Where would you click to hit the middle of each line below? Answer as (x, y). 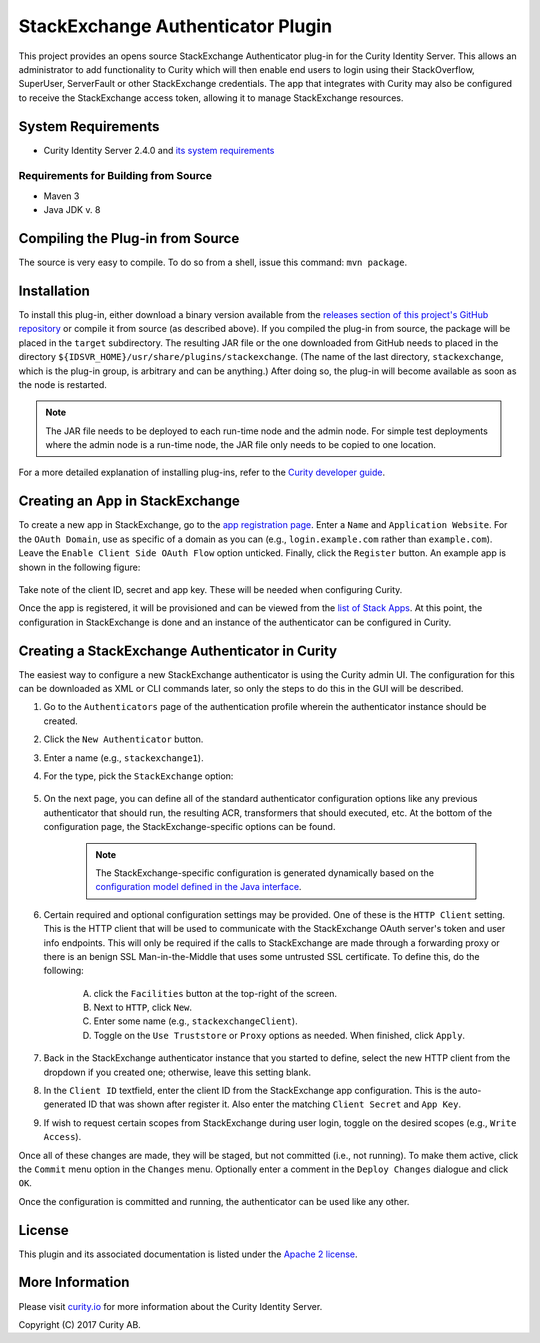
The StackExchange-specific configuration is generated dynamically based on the (265, 872)
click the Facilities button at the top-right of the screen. (215, 993)
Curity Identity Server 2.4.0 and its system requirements (159, 150)
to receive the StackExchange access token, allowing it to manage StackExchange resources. (211, 97)
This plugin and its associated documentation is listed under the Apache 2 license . (188, 1254)
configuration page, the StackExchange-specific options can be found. (189, 827)
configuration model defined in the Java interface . (198, 887)
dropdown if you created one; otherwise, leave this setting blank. (177, 1072)
